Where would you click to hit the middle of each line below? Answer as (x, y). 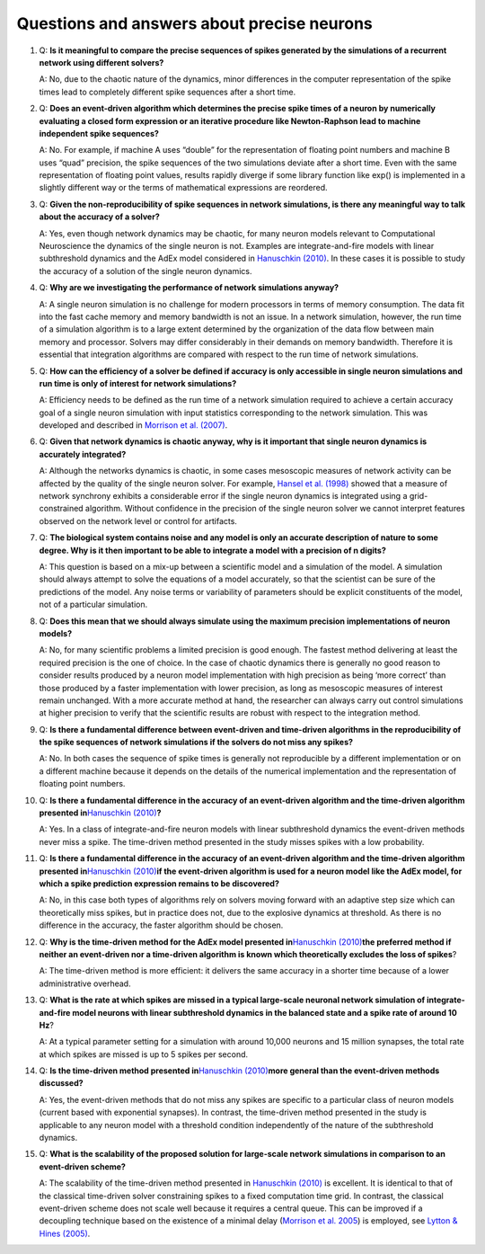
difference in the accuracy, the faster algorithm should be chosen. (161, 925)
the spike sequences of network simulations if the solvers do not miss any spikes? (196, 743)
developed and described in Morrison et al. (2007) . (133, 425)
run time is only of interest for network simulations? (138, 383)
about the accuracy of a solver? (100, 217)
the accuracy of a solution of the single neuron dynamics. (145, 271)
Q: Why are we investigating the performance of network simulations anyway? (189, 288)
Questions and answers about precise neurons (194, 23)
